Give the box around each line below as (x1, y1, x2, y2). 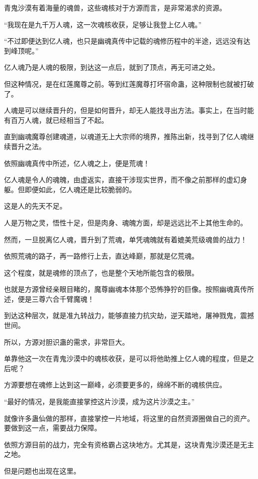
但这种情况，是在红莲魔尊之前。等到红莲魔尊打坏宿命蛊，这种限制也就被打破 (4, 78, 254, 89)
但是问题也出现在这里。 (4, 466, 80, 476)
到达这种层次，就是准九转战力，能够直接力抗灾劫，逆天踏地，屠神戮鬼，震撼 (4, 310, 254, 320)
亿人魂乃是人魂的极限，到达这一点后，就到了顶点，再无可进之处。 (4, 62, 219, 72)
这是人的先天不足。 (4, 201, 66, 211)
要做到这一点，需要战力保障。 (4, 423, 101, 433)
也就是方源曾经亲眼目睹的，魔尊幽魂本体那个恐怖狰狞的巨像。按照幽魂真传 (4, 284, 247, 294)
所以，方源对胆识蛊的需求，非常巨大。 (4, 336, 129, 347)
